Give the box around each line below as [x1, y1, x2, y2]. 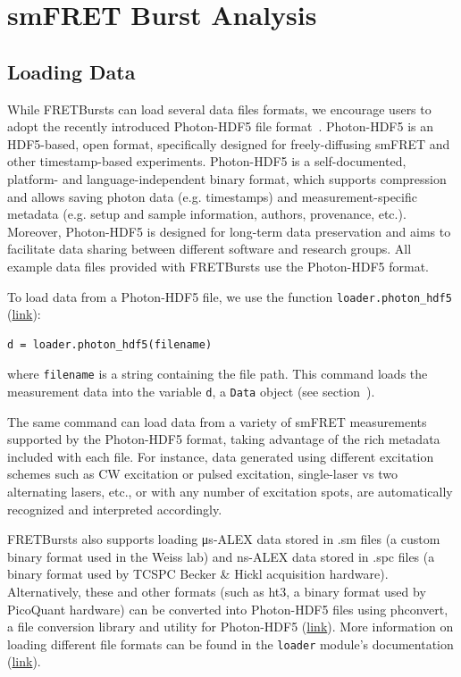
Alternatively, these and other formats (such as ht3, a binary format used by [7, 582, 426, 601]
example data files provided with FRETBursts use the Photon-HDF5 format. [7, 256, 429, 275]
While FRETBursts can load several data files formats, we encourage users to [7, 99, 432, 118]
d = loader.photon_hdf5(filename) [7, 338, 213, 351]
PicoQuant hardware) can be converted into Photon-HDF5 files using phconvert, [7, 599, 448, 618]
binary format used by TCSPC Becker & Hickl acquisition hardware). [7, 564, 389, 583]
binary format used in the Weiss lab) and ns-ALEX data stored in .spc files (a [7, 547, 435, 565]
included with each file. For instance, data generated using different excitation [7, 447, 434, 465]
